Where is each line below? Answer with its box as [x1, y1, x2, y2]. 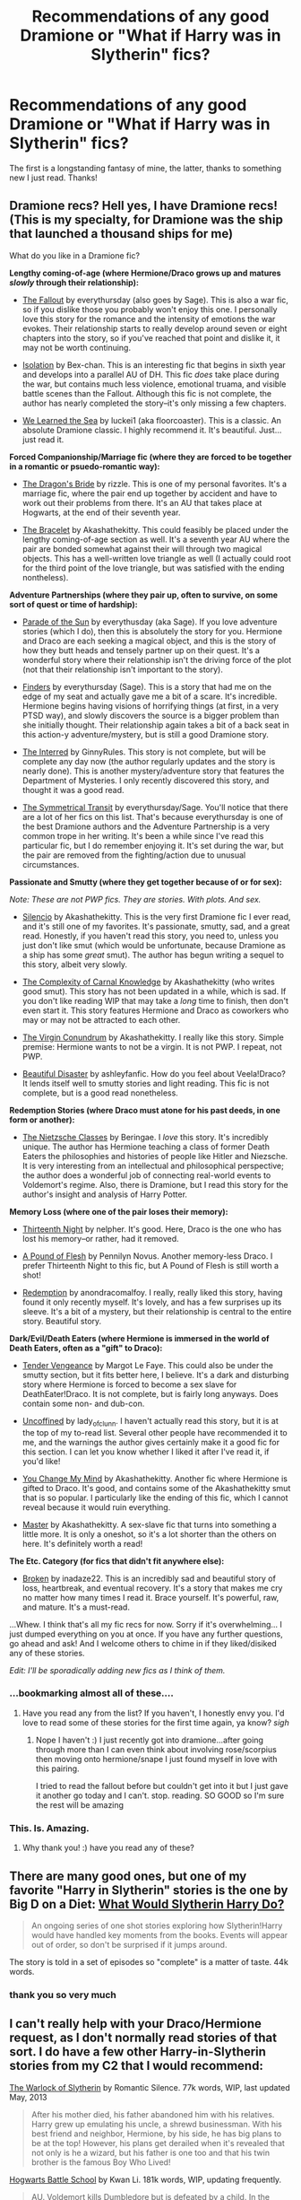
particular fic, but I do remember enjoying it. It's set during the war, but [21, 840, 284, 851]
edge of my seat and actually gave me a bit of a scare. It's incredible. [21, 691, 278, 702]
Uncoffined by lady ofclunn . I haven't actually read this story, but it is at [21, 1415, 279, 1428]
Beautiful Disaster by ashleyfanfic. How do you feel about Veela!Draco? [21, 1068, 287, 1078]
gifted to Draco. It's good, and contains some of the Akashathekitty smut [21, 1482, 291, 1493]
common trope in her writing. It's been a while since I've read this [21, 830, 264, 841]
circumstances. [21, 859, 80, 869]
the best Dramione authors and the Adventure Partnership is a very [21, 821, 271, 832]
